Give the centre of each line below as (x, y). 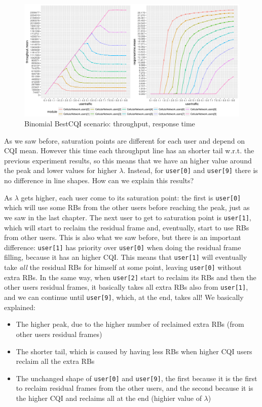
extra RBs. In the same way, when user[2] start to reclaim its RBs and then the (130, 277)
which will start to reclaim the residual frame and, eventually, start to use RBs (127, 227)
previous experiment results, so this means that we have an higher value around (128, 160)
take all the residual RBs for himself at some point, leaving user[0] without (123, 267)
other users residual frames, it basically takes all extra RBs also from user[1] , (126, 287)
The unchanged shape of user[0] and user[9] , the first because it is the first (137, 378)
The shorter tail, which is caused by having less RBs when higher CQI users (134, 351)
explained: (20, 307)
